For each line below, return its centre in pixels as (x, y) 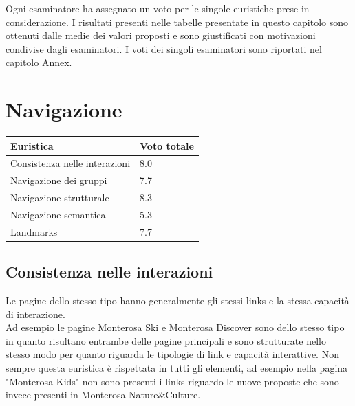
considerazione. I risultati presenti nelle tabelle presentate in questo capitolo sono (177, 22)
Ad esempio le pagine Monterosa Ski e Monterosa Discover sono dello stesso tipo (175, 327)
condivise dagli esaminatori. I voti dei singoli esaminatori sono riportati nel (164, 48)
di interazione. (35, 314)
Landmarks (34, 231)
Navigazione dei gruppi (59, 180)
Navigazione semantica (58, 214)
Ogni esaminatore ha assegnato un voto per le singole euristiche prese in (158, 8)
